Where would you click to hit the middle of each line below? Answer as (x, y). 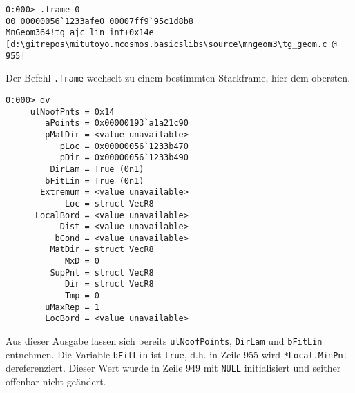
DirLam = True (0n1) (97, 169)
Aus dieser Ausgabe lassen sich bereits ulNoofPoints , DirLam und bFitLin (164, 341)
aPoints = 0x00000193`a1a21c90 (117, 123)
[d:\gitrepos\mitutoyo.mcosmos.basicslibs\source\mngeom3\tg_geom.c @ (171, 44)
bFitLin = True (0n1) (95, 181)
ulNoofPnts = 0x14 (72, 112)
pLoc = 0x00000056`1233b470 (124, 146)
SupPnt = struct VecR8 (102, 272)
